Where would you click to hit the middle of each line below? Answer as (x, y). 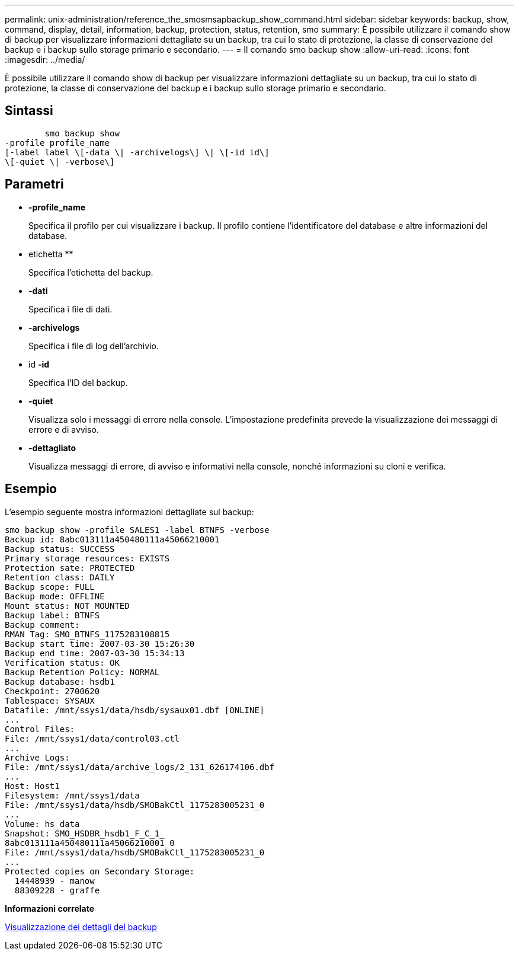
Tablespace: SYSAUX (50, 700)
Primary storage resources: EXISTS (87, 558)
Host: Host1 (32, 786)
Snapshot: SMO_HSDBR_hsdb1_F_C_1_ (85, 833)
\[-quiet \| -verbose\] (60, 162)
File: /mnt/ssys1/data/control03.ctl (92, 738)
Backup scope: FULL (50, 587)
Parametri (34, 184)
